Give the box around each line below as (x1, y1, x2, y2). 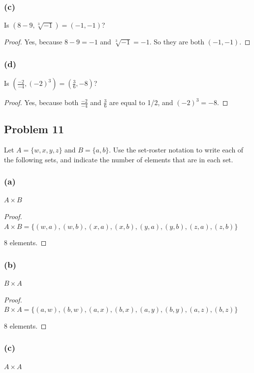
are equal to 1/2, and (109, 97, 173, 108)
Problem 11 (4, 121, 64, 137)
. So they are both (149, 37, 204, 47)
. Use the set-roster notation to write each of (109, 145, 244, 155)
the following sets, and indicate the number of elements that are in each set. (4, 154, 233, 164)
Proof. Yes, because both (4, 97, 79, 108)
